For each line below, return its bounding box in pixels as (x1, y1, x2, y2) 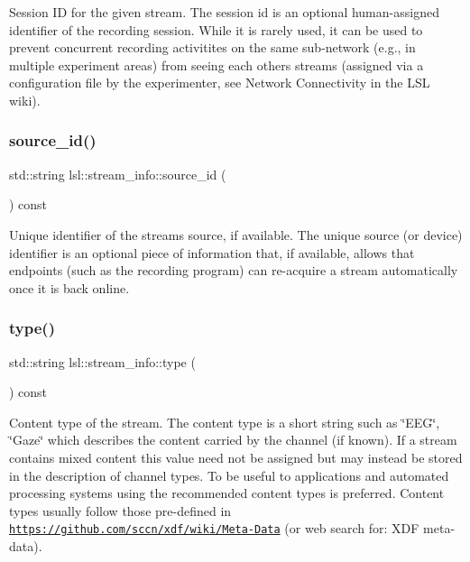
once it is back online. (9, 278, 130, 297)
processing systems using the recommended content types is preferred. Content (9, 484, 445, 502)
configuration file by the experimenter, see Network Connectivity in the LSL (9, 73, 430, 92)
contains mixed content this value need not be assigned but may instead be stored (9, 447, 463, 466)
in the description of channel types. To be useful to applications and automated (9, 465, 449, 484)
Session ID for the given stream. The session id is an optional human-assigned (9, 3, 439, 21)
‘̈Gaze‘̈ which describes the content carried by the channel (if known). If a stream (9, 430, 457, 449)
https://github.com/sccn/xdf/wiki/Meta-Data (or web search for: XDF (9, 519, 419, 538)
